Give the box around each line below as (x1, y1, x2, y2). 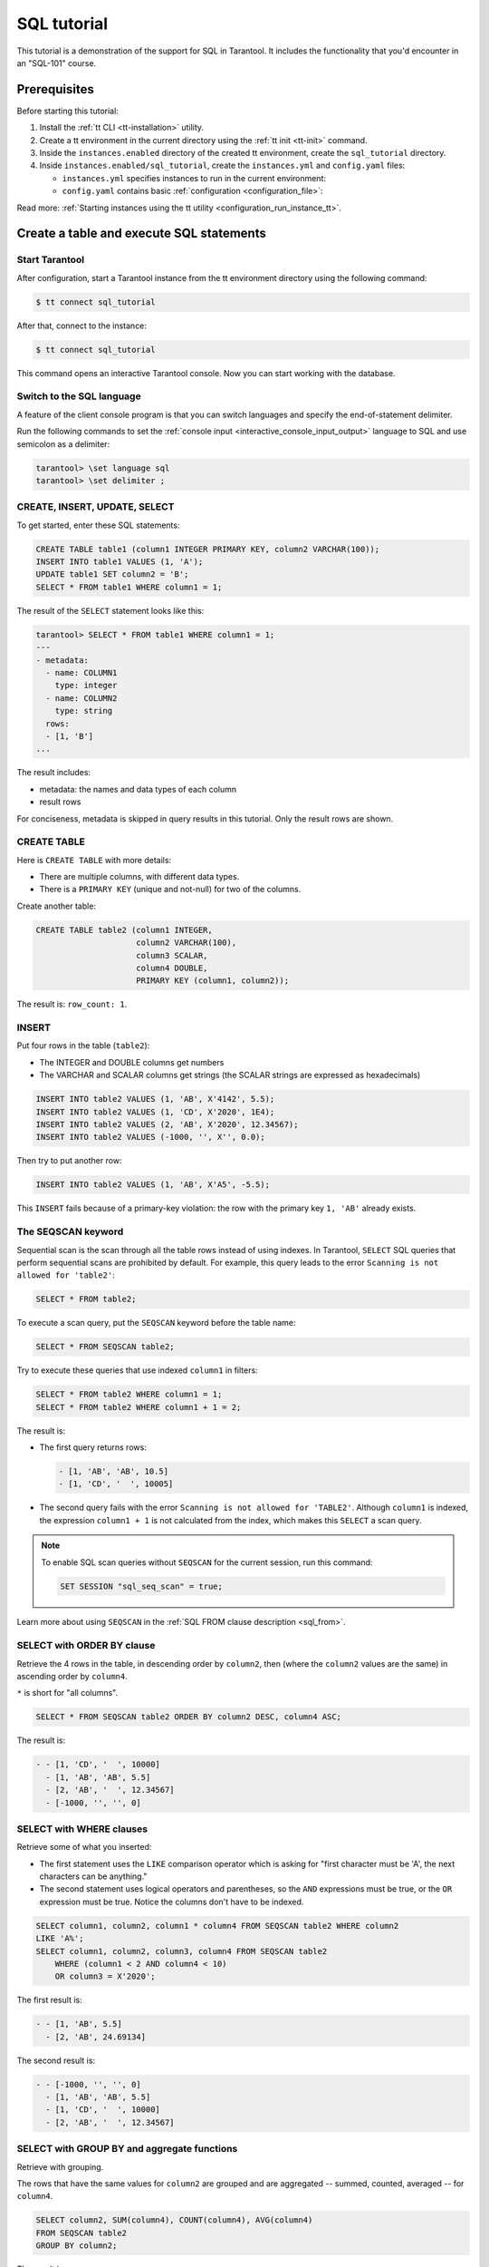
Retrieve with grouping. (16, 2161, 104, 2172)
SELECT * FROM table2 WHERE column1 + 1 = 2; (35, 1402, 242, 1412)
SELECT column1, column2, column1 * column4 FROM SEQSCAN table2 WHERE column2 (35, 1921, 399, 1931)
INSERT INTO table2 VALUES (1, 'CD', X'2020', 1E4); (35, 1106, 275, 1117)
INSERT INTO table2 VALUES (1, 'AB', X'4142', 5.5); (35, 1094, 275, 1104)
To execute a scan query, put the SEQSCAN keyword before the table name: (16, 1318, 296, 1328)
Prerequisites (16, 82, 94, 97)
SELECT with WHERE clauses (16, 1823, 149, 1835)
